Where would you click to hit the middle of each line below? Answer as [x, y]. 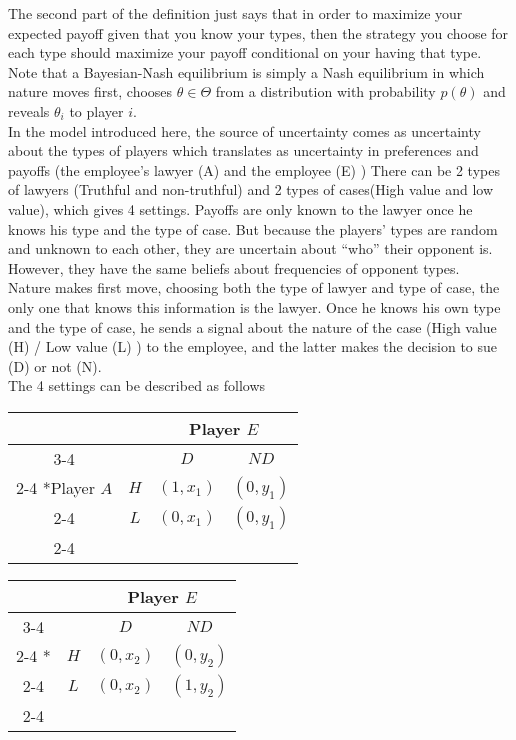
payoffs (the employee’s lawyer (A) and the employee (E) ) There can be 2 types [254, 169]
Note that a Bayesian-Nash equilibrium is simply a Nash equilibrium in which [246, 71]
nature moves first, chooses [90, 91]
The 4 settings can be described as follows [137, 385]
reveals [29, 110]
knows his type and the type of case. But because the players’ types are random [253, 228]
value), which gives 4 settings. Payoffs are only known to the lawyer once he [240, 208]
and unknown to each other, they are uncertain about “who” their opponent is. [250, 248]
